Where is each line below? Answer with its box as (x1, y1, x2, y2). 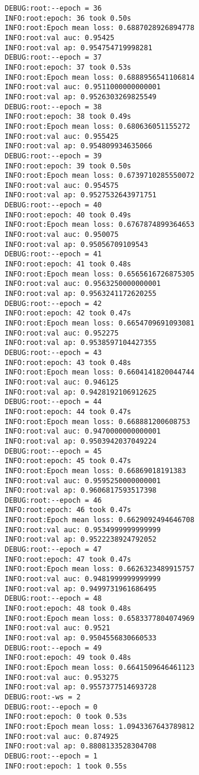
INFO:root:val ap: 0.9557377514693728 (5, 683, 157, 692)
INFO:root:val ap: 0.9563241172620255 (5, 289, 157, 298)
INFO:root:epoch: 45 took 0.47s (5, 457, 131, 465)
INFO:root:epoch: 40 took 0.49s (5, 210, 131, 219)
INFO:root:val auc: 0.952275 (5, 328, 119, 337)
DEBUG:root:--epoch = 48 (5, 594, 102, 603)
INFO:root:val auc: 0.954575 (5, 181, 119, 190)
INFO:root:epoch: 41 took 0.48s (5, 260, 131, 269)
